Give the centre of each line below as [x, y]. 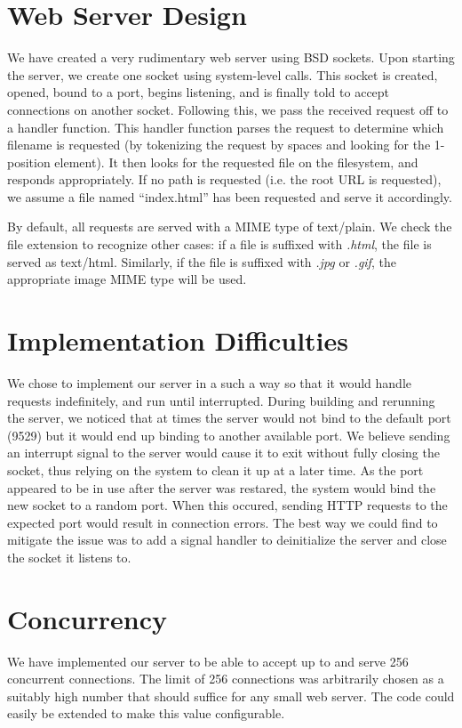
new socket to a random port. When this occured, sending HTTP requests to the [227, 505]
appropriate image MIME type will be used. [127, 279]
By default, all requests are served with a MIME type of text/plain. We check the [230, 226]
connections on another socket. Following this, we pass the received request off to [228, 109]
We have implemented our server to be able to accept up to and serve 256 [208, 661]
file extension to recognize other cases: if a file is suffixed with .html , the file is [219, 244]
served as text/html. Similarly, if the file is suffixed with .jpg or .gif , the [202, 261]
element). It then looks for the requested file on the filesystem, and [236, 162]
